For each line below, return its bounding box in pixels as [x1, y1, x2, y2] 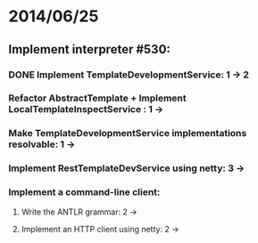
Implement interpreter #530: [8, 42, 171, 57]
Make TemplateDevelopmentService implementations [8, 127, 247, 140]
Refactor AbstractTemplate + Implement [8, 92, 187, 104]
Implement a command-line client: [8, 186, 161, 198]
